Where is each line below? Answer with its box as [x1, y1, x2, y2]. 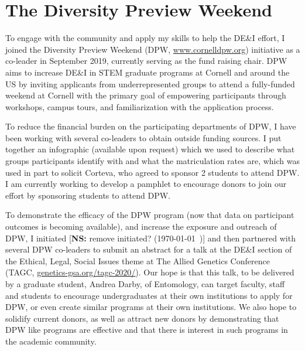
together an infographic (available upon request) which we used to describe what [5, 143, 295, 155]
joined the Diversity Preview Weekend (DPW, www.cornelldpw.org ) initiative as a [5, 43, 300, 55]
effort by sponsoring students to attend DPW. [5, 189, 170, 201]
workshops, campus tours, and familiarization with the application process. [5, 100, 274, 113]
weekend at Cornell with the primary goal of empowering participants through [5, 89, 286, 101]
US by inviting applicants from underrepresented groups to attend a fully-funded [5, 77, 295, 90]
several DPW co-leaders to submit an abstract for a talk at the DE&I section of [5, 243, 292, 255]
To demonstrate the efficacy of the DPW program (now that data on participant [5, 209, 294, 221]
